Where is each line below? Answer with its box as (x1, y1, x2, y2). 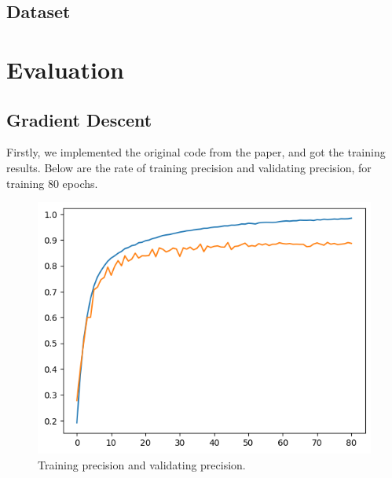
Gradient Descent (6, 107, 152, 131)
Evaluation (6, 53, 124, 85)
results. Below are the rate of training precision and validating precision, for (6, 159, 372, 175)
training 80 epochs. (6, 175, 98, 191)
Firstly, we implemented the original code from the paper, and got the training (6, 144, 386, 160)
